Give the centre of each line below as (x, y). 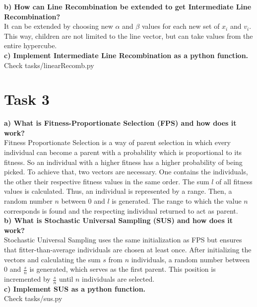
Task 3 (27, 99)
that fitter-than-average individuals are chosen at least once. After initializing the (128, 249)
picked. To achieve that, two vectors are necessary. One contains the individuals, (126, 172)
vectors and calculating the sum (52, 259)
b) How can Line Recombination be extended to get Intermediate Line (128, 6)
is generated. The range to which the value (177, 201)
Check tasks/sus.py (33, 298)
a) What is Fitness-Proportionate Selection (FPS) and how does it (120, 123)
